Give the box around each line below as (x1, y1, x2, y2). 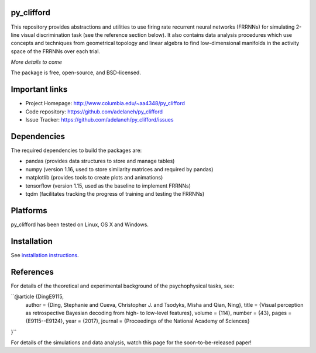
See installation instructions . (11, 251, 79, 258)
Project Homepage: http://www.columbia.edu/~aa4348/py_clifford (25, 100, 186, 107)
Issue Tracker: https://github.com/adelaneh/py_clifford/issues (25, 116, 174, 123)
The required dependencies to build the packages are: (11, 147, 142, 154)
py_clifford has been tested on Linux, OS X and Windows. (11, 221, 149, 228)
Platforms (11, 205, 47, 216)
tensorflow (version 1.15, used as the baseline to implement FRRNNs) (25, 182, 191, 189)
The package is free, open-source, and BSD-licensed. (11, 69, 142, 76)
